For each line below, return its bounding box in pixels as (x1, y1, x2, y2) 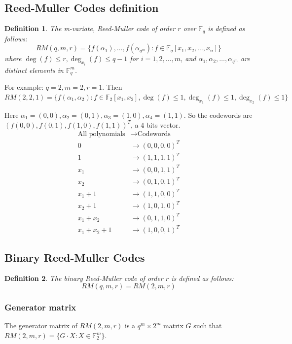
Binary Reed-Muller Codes (4, 249, 145, 265)
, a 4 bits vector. (131, 119, 181, 130)
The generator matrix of (4, 320, 77, 331)
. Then (102, 82, 122, 92)
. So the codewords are (183, 109, 253, 120)
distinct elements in (4, 65, 64, 75)
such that (193, 320, 222, 331)
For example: (4, 82, 44, 92)
